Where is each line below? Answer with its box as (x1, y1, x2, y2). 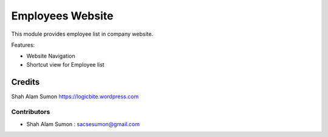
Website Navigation (26, 52, 75, 60)
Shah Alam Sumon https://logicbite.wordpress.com (11, 93, 139, 100)
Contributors (11, 108, 50, 116)
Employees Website (11, 9, 114, 22)
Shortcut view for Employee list (26, 61, 104, 68)
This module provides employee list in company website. (11, 30, 154, 38)
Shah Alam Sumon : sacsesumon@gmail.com (26, 120, 140, 127)
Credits (11, 76, 40, 87)
